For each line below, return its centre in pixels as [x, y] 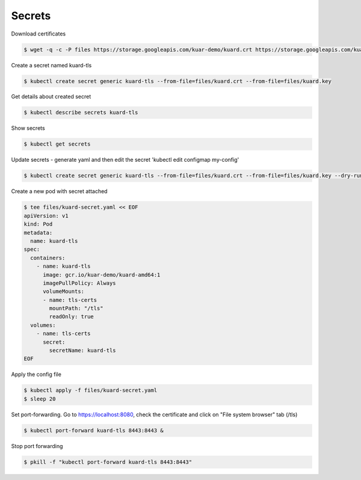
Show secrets [28, 128]
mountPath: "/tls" [76, 309]
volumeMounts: [63, 291]
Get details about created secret [51, 97]
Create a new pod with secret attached [59, 191]
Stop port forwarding [37, 446]
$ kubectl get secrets [57, 144]
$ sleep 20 [40, 399]
